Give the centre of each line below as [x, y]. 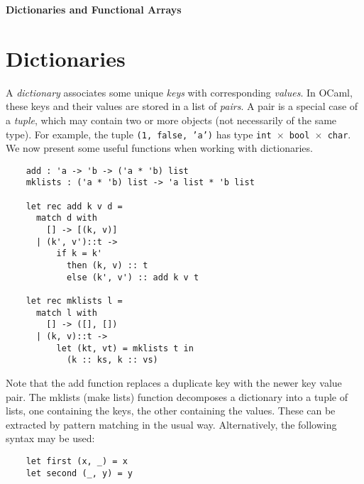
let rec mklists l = [74, 301]
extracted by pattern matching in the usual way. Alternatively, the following [171, 424]
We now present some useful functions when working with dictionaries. [159, 148]
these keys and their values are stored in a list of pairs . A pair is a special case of [182, 106]
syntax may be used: [50, 438]
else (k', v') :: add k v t [133, 277]
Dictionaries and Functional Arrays [94, 9]
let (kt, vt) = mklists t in [125, 348]
